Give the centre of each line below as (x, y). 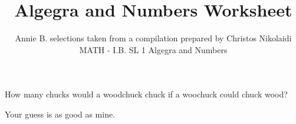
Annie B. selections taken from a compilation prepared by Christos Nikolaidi (153, 38)
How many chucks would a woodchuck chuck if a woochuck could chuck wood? (146, 94)
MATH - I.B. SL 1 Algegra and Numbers (153, 49)
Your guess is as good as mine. (60, 114)
